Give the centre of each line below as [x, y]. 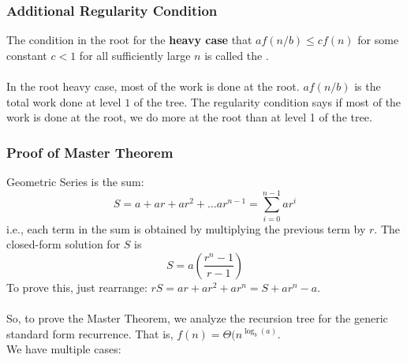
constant [27, 55]
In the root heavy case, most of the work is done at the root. [153, 86]
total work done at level [64, 101]
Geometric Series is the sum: [75, 181]
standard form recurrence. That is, [90, 333]
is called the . [237, 55]
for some [378, 40]
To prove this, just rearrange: [77, 287]
